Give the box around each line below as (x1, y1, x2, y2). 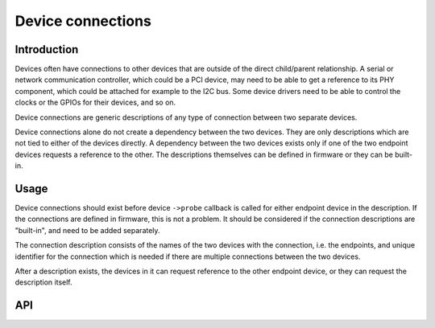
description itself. (14, 277, 72, 287)
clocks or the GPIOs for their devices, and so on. (14, 97, 176, 108)
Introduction (14, 43, 79, 56)
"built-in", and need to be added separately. (14, 225, 160, 235)
